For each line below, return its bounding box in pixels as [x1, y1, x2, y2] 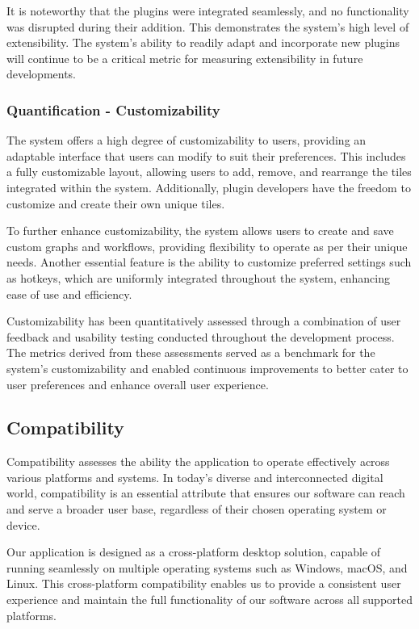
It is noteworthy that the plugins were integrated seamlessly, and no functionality [6, 2, 409, 19]
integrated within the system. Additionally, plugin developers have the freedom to [6, 178, 411, 195]
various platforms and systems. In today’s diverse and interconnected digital [6, 468, 383, 485]
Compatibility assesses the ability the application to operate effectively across [6, 453, 390, 470]
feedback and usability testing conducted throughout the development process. [6, 328, 395, 345]
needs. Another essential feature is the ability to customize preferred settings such [6, 254, 412, 270]
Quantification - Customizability [6, 99, 220, 120]
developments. [6, 65, 77, 82]
